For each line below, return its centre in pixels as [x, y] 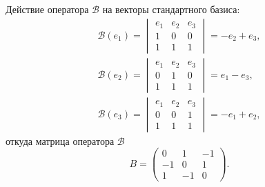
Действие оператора [47, 9]
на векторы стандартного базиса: [171, 9]
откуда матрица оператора [60, 140]
